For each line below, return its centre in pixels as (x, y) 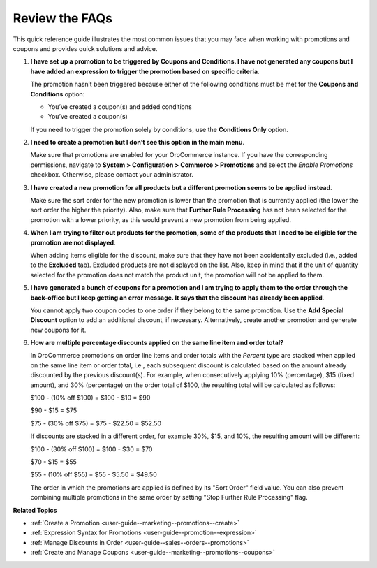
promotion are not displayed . (73, 242)
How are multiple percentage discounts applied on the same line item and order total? (157, 343)
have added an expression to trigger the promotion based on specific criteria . (145, 71)
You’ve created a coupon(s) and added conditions (120, 107)
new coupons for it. (58, 330)
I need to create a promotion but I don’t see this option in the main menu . (137, 143)
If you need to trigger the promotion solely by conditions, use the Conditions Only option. (160, 129)
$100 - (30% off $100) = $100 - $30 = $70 (91, 449)
